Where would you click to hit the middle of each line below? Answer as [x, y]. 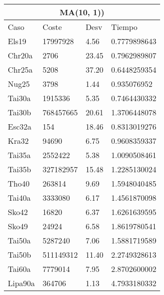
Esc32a [20, 126]
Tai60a [19, 269]
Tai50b [20, 255]
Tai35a [19, 155]
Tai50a [19, 240]
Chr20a [20, 55]
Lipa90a [21, 283]
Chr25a [20, 69]
